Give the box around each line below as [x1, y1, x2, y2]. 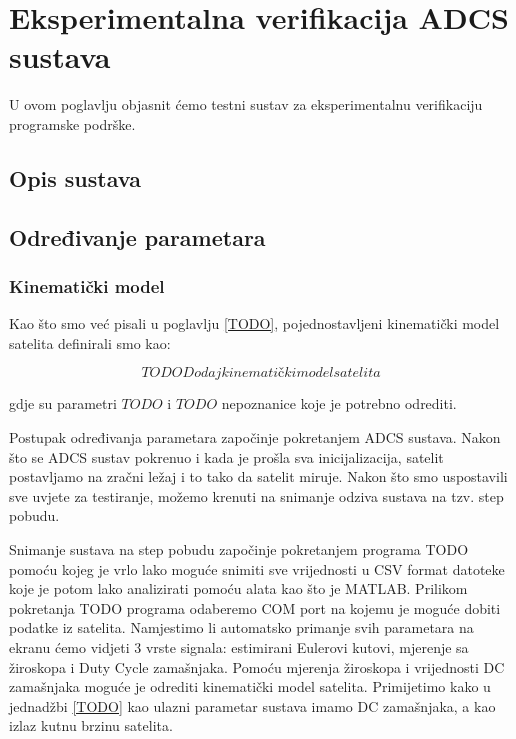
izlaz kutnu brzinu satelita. [9, 715, 173, 736]
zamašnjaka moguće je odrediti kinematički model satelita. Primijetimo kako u [9, 676, 491, 697]
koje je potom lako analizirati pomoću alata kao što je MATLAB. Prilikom [9, 578, 468, 599]
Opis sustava [9, 162, 141, 193]
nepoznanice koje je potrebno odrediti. [221, 393, 457, 414]
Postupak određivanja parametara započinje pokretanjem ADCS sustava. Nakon [9, 427, 501, 448]
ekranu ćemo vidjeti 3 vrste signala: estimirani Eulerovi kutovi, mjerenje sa [9, 637, 469, 657]
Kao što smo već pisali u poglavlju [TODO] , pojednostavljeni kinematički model [9, 313, 500, 334]
